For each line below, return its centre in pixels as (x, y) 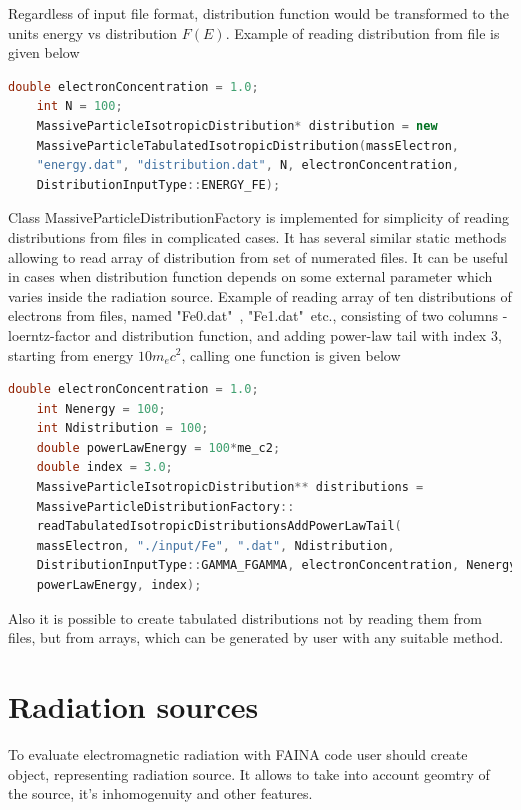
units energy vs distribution (93, 32)
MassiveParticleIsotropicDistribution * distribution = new (237, 125)
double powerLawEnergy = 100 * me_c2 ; (158, 447)
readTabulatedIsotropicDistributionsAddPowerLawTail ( (219, 526)
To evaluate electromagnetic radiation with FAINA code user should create (238, 753)
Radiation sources (133, 706)
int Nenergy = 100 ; (101, 408)
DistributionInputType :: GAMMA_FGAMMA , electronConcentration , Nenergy (276, 565)
